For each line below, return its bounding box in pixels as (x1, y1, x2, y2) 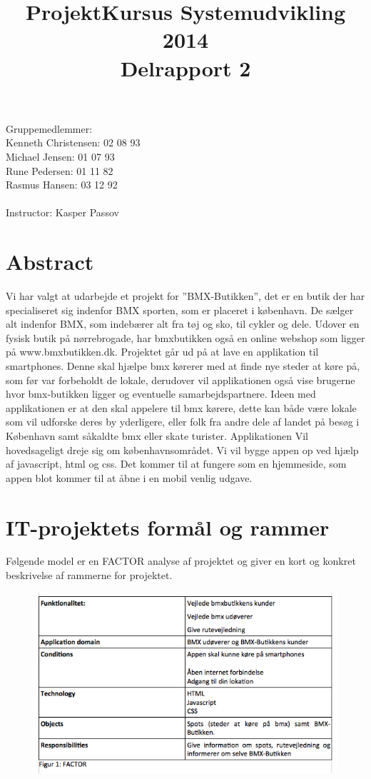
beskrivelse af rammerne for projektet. (6, 568, 173, 583)
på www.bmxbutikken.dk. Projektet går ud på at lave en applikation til (6, 344, 319, 359)
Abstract (6, 247, 94, 276)
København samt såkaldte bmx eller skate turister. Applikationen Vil (6, 428, 308, 443)
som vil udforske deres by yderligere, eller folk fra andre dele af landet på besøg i (6, 414, 360, 429)
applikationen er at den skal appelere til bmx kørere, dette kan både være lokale (6, 400, 357, 415)
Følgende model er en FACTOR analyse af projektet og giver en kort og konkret (6, 553, 356, 568)
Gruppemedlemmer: (6, 121, 93, 136)
